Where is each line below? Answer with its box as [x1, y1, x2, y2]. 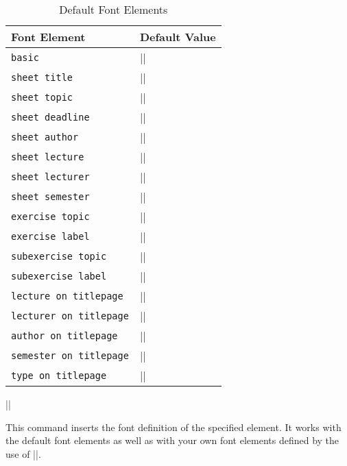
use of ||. [5, 446, 41, 461]
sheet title [11, 71, 73, 83]
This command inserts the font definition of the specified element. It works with [5, 419, 342, 434]
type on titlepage [11, 369, 107, 381]
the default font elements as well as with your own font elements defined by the [5, 433, 339, 447]
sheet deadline [11, 111, 90, 123]
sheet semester [11, 191, 90, 202]
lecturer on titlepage [11, 310, 129, 321]
